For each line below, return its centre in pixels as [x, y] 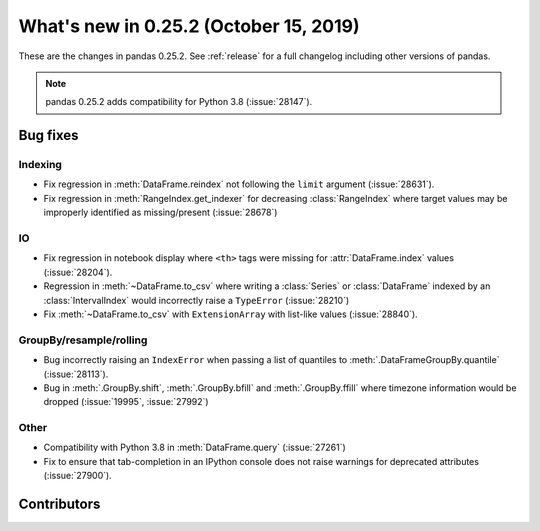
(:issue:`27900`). [77, 476]
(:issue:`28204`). [78, 272]
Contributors [59, 504]
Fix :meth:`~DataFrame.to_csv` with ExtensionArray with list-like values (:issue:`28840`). [231, 314]
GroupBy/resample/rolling [83, 340]
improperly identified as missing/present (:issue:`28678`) [160, 212]
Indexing [40, 165]
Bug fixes [48, 135]
